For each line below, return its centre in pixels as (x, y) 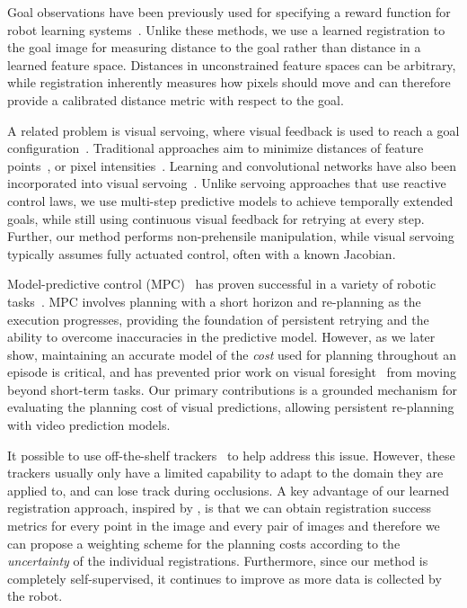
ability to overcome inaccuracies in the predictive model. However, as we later (221, 337)
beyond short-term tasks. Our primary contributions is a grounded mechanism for (232, 389)
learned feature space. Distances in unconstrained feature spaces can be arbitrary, (232, 64)
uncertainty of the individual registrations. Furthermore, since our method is (218, 561)
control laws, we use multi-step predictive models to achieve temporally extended (230, 200)
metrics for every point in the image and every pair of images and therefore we (224, 526)
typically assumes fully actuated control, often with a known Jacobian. (202, 253)
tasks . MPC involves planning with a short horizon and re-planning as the (214, 301)
